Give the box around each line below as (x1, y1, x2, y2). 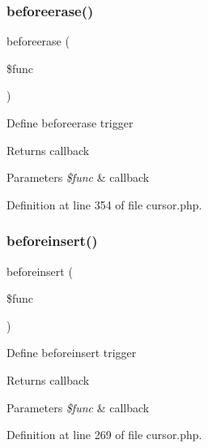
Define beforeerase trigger (6, 114, 134, 131)
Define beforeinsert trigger (6, 344, 137, 361)
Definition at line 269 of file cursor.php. (6, 426, 202, 443)
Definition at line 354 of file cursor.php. (6, 196, 202, 213)
